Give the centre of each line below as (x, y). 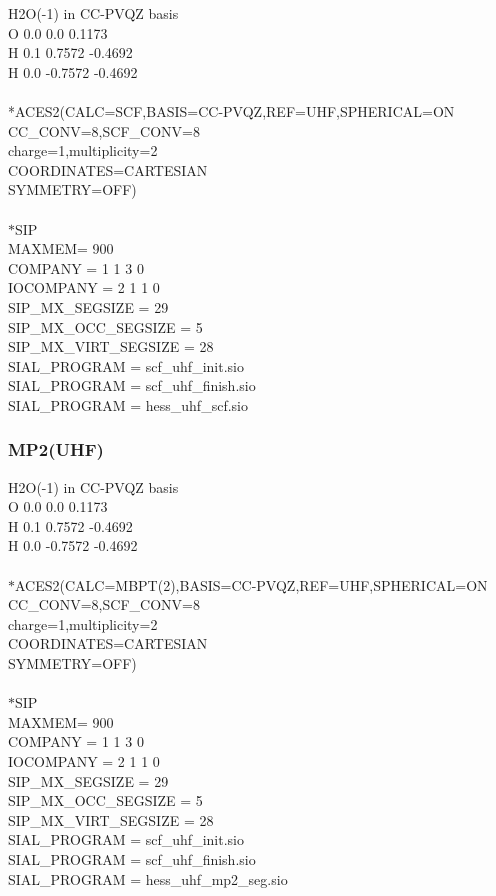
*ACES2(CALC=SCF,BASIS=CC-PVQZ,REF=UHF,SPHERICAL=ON (231, 110)
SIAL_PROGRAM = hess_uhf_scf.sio (128, 404)
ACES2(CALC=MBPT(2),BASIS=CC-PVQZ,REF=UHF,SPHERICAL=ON (251, 584)
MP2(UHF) (56, 449)
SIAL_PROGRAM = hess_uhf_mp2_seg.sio (148, 878)
